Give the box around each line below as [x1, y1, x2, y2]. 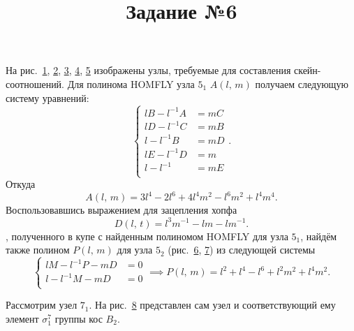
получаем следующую [255, 76, 348, 91]
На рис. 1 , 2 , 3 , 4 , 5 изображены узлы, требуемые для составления [6, 63, 291, 78]
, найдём [300, 228, 337, 243]
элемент [6, 311, 39, 325]
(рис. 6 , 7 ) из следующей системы [168, 242, 316, 257]
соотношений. [6, 76, 65, 91]
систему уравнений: [6, 90, 89, 105]
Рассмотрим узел [6, 297, 78, 312]
